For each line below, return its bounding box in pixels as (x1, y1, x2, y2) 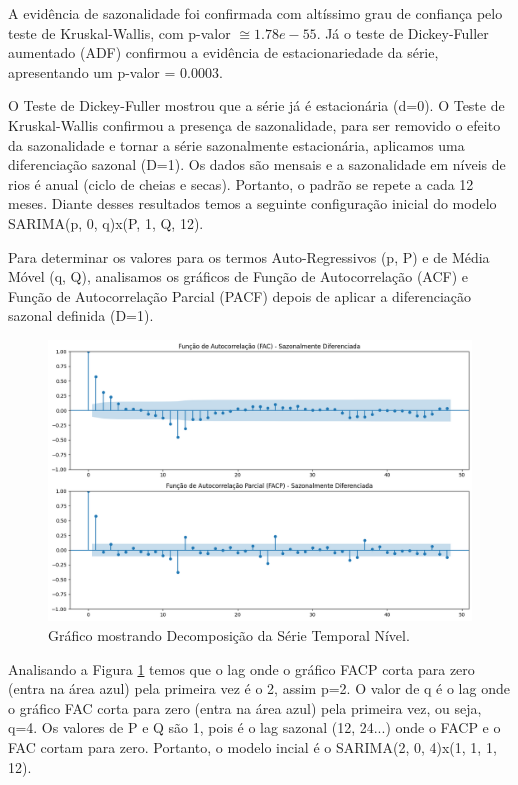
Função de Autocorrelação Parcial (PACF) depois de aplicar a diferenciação (8, 285, 472, 306)
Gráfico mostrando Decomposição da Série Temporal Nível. (48, 625, 410, 646)
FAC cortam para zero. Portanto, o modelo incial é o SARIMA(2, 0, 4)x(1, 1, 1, (8, 737, 497, 758)
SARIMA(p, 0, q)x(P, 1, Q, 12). (8, 212, 204, 233)
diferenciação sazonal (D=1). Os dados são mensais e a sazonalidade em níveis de (8, 154, 506, 175)
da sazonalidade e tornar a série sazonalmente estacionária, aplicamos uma (8, 134, 465, 155)
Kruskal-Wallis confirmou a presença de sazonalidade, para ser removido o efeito (8, 114, 501, 135)
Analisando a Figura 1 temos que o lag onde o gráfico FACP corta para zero (8, 658, 475, 679)
